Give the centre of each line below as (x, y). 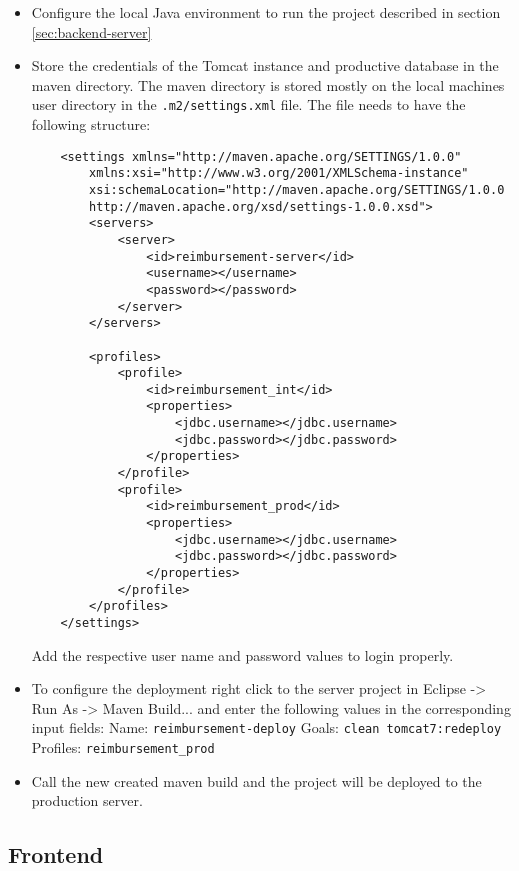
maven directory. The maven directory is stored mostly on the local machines (268, 84)
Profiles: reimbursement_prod (123, 747)
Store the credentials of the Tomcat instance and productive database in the (265, 65)
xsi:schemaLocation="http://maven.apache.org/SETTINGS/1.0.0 (297, 189)
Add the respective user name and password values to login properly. (242, 654)
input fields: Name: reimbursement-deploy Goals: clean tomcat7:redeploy (266, 727)
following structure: (91, 124)
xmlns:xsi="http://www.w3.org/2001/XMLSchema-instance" (279, 173)
